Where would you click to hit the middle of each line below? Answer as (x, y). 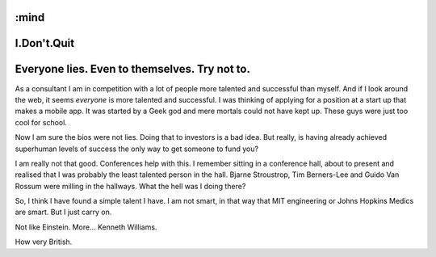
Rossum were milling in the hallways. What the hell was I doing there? (130, 186)
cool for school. (41, 122)
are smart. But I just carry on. (63, 212)
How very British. (44, 242)
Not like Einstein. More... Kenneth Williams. (86, 227)
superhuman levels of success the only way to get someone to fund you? (136, 149)
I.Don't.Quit (45, 43)
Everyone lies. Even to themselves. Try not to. (132, 69)
